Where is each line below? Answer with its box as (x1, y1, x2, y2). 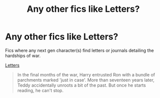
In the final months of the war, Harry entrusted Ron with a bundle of (17, 71, 155, 77)
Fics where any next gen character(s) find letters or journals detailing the (5, 47, 154, 53)
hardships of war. (5, 53, 41, 59)
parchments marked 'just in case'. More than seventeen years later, (17, 77, 155, 83)
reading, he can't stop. (17, 87, 63, 93)
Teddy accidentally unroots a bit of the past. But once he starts (17, 82, 146, 88)
